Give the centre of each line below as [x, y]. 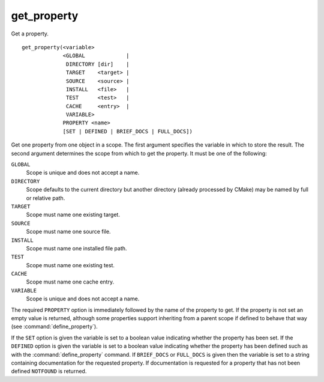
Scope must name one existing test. [70, 265]
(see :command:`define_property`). [55, 327]
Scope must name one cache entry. [70, 282]
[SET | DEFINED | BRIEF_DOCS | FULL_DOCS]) [128, 131]
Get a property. [30, 34]
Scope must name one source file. [68, 232]
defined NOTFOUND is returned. [49, 371]
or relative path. [46, 198]
